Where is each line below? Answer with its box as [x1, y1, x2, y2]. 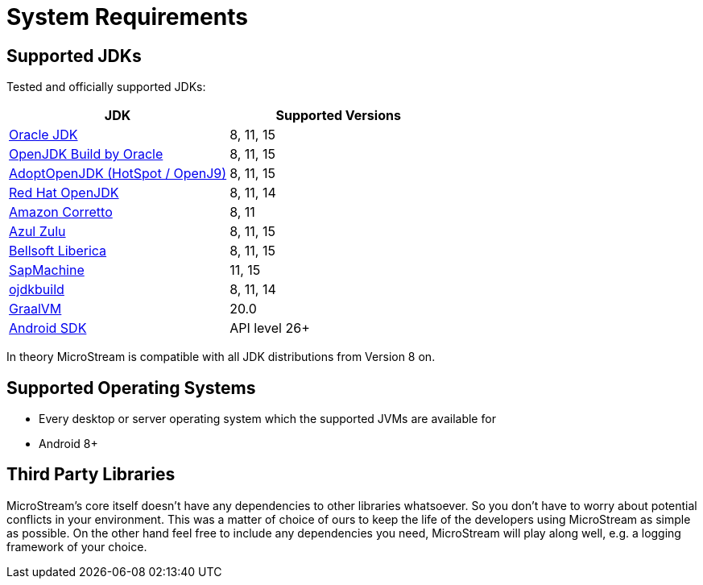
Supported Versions [275, 107, 401, 124]
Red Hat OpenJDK [9, 185, 119, 201]
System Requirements [6, 3, 248, 31]
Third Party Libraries [6, 464, 176, 485]
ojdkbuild [9, 281, 64, 298]
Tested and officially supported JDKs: [6, 80, 206, 94]
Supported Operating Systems [6, 377, 256, 398]
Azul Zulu [9, 223, 66, 240]
